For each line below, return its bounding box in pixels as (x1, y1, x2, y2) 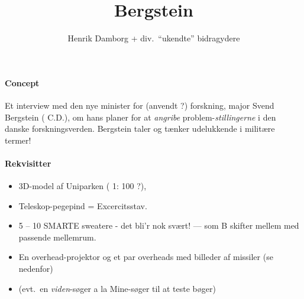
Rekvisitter (5, 157, 51, 169)
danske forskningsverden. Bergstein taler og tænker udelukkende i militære (5, 122, 275, 135)
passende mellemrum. (18, 230, 96, 243)
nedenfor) (18, 262, 53, 275)
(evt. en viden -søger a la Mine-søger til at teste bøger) (18, 282, 216, 294)
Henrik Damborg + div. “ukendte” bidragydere (67, 32, 240, 44)
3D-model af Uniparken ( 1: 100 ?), (18, 180, 147, 192)
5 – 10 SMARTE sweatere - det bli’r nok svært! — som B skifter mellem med (18, 219, 299, 232)
